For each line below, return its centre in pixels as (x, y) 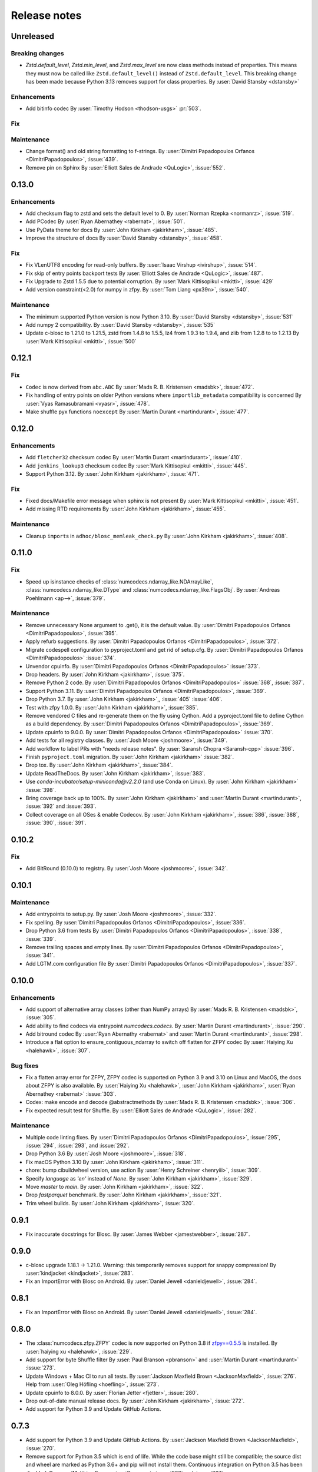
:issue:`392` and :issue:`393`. (61, 806)
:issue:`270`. (41, 1448)
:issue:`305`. (41, 1017)
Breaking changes (37, 53)
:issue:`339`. (41, 939)
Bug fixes (25, 1066)
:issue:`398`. (41, 790)
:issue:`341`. (40, 955)
